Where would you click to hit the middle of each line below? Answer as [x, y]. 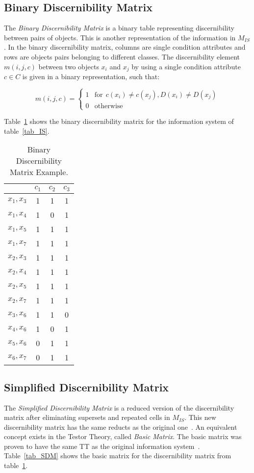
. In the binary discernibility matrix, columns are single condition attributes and [125, 47]
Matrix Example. [39, 172]
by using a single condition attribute [186, 66]
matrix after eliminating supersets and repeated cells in [87, 417]
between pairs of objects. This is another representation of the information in [120, 37]
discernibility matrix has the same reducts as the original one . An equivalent [121, 427]
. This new [200, 417]
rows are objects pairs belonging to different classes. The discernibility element [122, 56]
